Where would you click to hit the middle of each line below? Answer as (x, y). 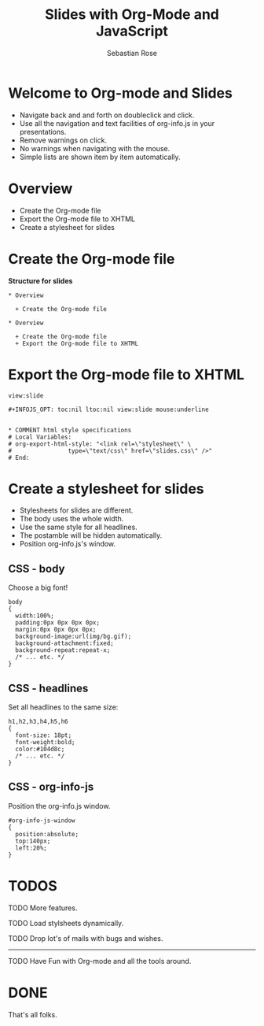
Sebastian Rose (132, 53)
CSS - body (37, 569)
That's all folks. (33, 1014)
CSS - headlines (48, 688)
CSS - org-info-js (51, 787)
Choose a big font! (38, 587)
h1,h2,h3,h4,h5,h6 (38, 722)
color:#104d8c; (40, 750)
